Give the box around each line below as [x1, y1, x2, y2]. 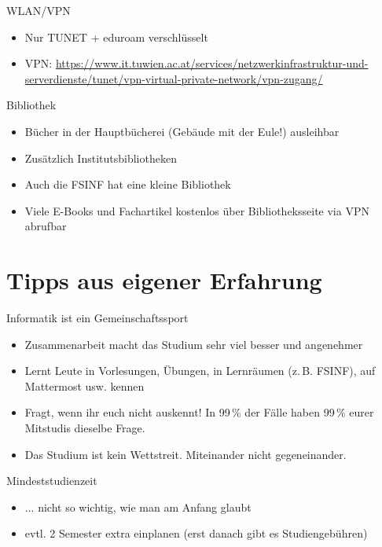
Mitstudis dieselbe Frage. [24, 420, 145, 436]
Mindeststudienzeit [6, 472, 97, 489]
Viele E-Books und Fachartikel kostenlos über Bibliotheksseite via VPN [24, 202, 369, 218]
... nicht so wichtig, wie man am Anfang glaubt [24, 498, 252, 515]
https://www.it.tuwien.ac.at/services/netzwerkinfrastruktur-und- [55, 55, 369, 72]
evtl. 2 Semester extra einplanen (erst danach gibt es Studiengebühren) [24, 525, 368, 541]
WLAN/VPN [6, 2, 71, 18]
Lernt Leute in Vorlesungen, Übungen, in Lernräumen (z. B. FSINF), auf [24, 362, 376, 379]
